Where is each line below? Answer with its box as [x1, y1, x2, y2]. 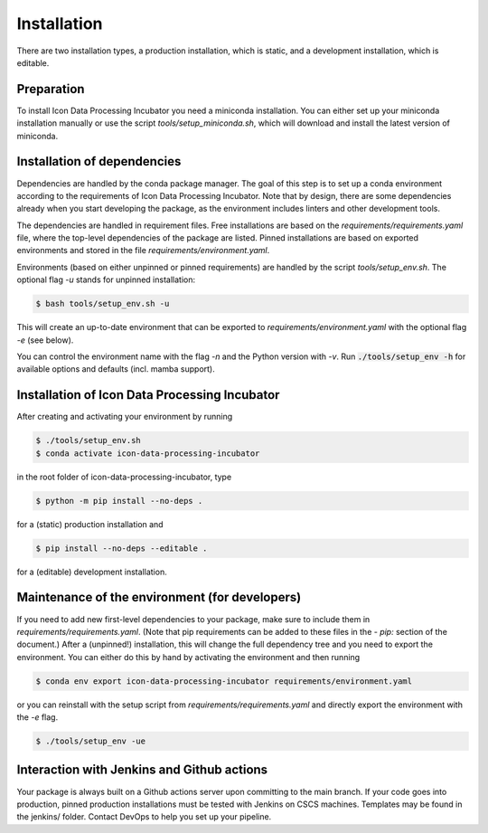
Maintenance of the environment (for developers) [16, 590, 302, 605]
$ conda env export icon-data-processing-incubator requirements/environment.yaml [35, 676, 413, 686]
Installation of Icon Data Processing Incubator [16, 387, 280, 402]
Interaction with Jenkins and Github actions [16, 762, 268, 778]
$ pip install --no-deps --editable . [35, 543, 208, 554]
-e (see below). [16, 335, 74, 346]
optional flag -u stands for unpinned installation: [16, 274, 196, 285]
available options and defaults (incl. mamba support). [16, 364, 216, 374]
